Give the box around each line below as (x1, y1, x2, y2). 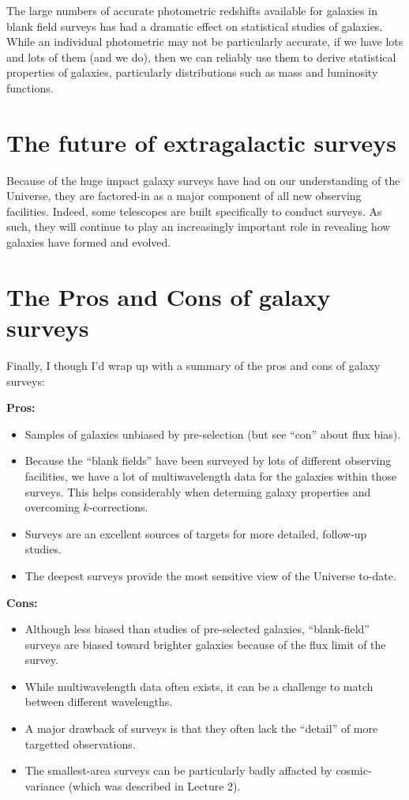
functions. (6, 79, 54, 96)
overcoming (24, 499, 80, 515)
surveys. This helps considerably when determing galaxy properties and (24, 483, 371, 500)
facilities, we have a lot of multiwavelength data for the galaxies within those (24, 467, 397, 484)
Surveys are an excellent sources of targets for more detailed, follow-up (24, 525, 367, 542)
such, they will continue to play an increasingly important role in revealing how (6, 218, 391, 235)
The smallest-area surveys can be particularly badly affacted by (24, 762, 332, 779)
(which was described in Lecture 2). (68, 777, 241, 794)
